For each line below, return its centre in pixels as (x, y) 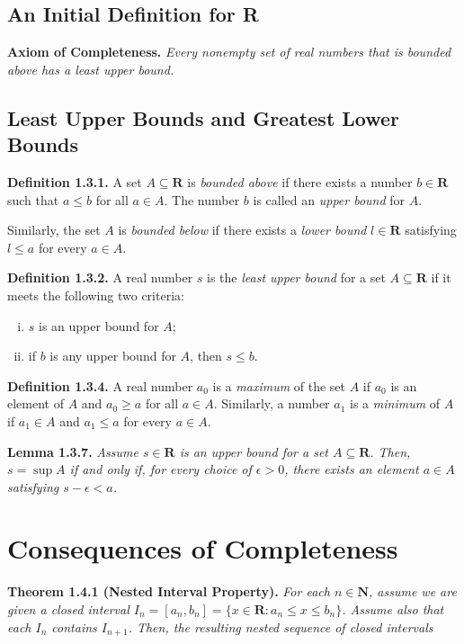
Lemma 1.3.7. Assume (73, 451)
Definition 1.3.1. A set (75, 181)
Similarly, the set (54, 230)
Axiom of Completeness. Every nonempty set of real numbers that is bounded (229, 52)
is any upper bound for (113, 356)
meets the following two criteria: (96, 295)
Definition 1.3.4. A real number (100, 385)
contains (74, 626)
